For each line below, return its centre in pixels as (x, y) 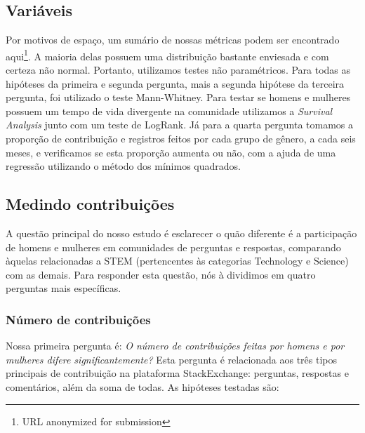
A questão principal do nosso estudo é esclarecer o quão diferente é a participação (181, 233)
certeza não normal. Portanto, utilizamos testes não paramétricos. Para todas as (178, 70)
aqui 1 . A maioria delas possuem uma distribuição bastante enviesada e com (167, 55)
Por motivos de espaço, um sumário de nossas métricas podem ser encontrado (173, 40)
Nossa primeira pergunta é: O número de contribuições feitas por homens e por (175, 346)
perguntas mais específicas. (64, 288)
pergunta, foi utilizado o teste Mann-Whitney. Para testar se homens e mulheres (178, 97)
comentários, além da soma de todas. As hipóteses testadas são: (142, 386)
